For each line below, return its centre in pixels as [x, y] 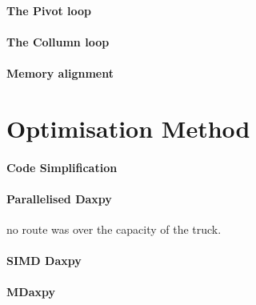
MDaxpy [31, 292]
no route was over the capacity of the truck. [114, 229]
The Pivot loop [49, 10]
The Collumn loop [58, 41]
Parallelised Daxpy [59, 198]
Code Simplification [62, 167]
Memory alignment [60, 72]
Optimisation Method [128, 128]
